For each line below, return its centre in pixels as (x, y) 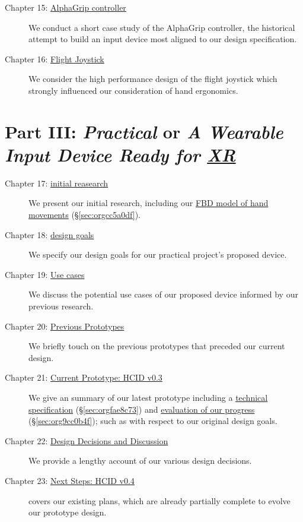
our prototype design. (68, 512)
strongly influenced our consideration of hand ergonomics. (133, 90)
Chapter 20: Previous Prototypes (65, 326)
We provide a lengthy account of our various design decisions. (140, 461)
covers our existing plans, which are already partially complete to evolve (160, 500)
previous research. (61, 306)
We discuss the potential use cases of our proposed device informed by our (163, 294)
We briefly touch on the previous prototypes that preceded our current (157, 346)
